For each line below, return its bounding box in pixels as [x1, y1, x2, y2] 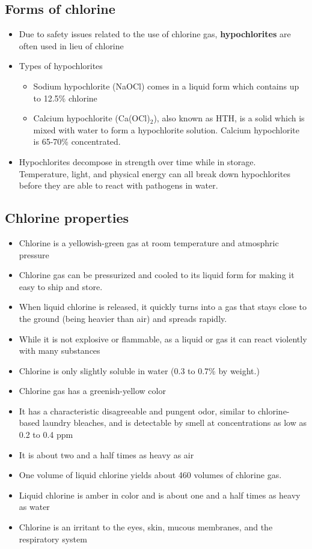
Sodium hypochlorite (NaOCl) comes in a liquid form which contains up [33, 79, 299, 92]
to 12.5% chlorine [33, 91, 97, 104]
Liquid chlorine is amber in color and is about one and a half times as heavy [19, 488, 301, 501]
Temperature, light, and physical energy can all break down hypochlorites [19, 167, 290, 180]
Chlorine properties [5, 208, 129, 227]
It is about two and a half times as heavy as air [19, 448, 194, 461]
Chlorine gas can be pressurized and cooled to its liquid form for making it [19, 268, 295, 281]
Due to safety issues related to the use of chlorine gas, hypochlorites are [19, 28, 291, 40]
